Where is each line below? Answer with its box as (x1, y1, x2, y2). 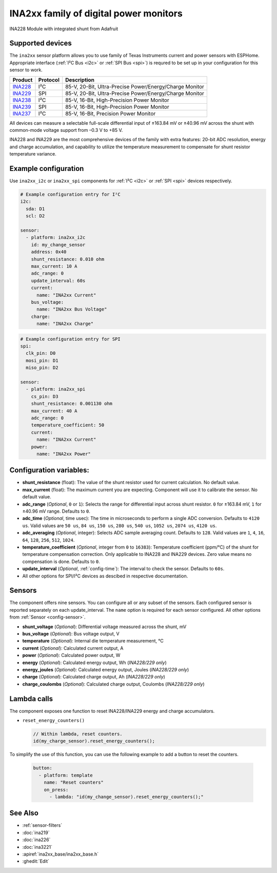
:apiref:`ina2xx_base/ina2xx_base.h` (22, 851, 99, 857)
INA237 (12, 110, 31, 117)
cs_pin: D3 (31, 393, 58, 399)
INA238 (12, 96, 31, 104)
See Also (9, 809, 38, 818)
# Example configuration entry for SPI (20, 336, 121, 342)
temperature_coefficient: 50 (31, 422, 105, 428)
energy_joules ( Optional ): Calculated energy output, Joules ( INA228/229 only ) (22, 666, 189, 672)
